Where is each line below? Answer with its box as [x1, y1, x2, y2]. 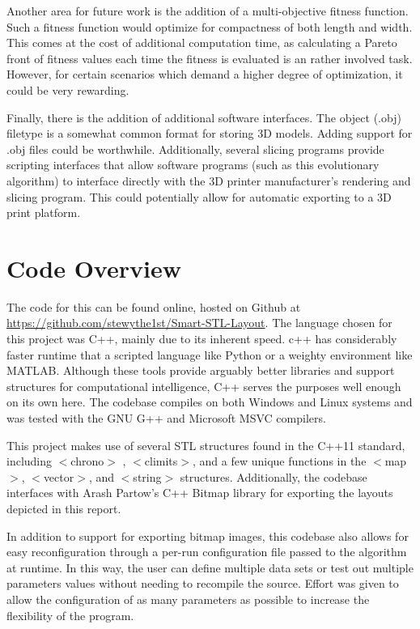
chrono [70, 453, 104, 470]
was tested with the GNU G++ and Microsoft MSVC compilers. [6, 410, 326, 426]
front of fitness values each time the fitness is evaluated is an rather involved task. [6, 49, 413, 66]
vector [43, 468, 74, 485]
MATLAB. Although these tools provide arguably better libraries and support [6, 362, 395, 379]
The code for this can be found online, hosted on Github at [6, 298, 301, 315]
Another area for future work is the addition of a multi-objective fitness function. [6, 2, 409, 19]
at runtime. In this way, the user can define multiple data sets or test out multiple [6, 559, 414, 576]
